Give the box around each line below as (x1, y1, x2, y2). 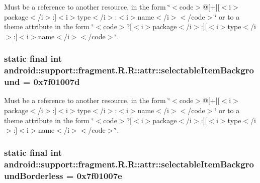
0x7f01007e (76, 169, 122, 181)
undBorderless (4, 169, 63, 181)
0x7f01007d (33, 75, 80, 88)
